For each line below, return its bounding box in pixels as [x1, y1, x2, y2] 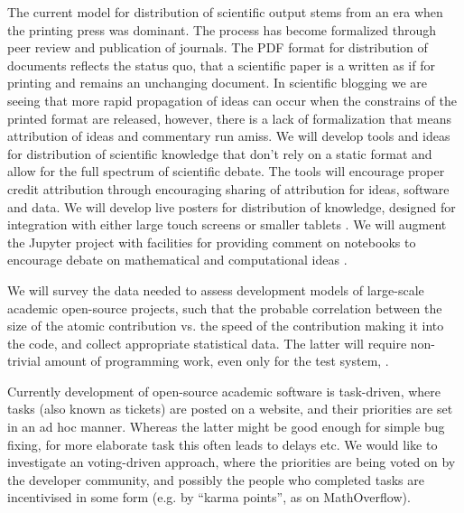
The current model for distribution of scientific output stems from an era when [7, 3, 443, 21]
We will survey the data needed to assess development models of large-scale [7, 280, 424, 299]
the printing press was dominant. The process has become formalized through [7, 20, 437, 39]
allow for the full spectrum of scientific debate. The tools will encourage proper [7, 162, 445, 181]
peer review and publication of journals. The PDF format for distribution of [7, 38, 428, 57]
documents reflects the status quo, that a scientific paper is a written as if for [7, 55, 435, 74]
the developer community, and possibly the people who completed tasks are [7, 470, 424, 489]
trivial [7, 351, 42, 370]
